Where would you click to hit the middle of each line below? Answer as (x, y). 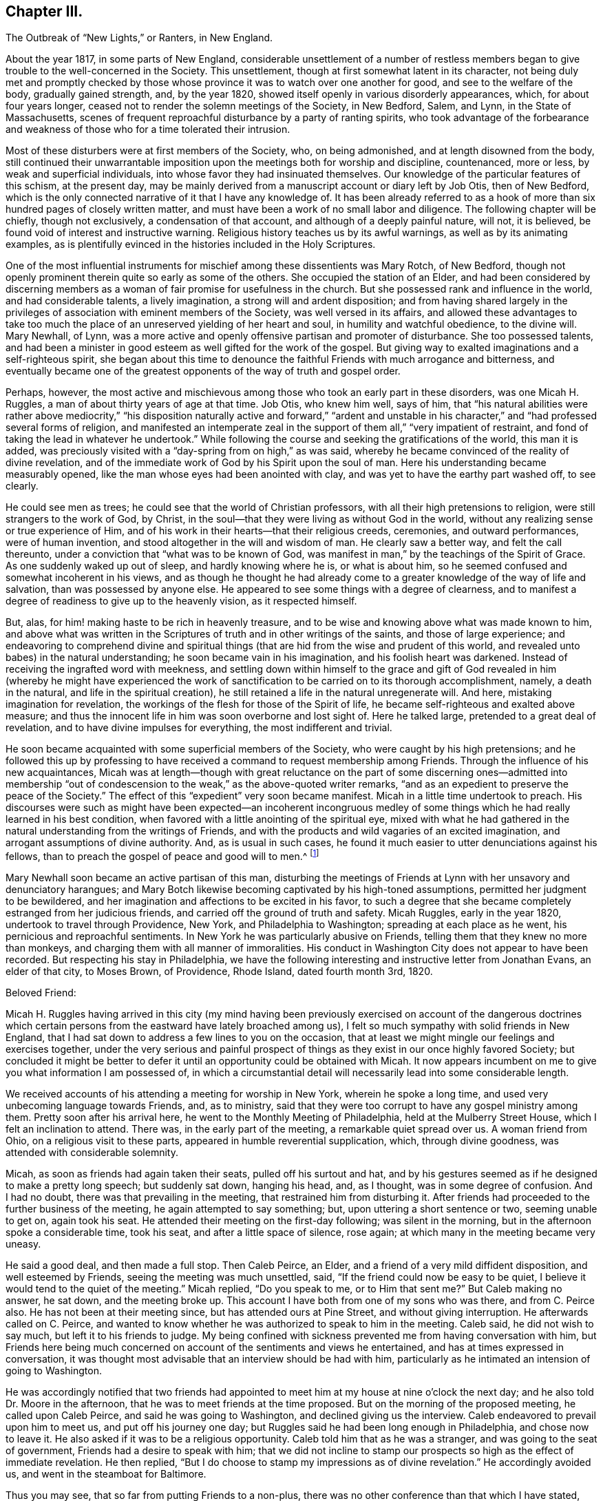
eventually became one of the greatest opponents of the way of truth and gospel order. (203, 371)
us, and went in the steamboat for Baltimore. (106, 1474)
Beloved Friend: (41, 993)
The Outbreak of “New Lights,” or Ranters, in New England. (139, 38)
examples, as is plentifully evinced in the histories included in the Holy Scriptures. (191, 244)
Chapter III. (44, 11)
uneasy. (23, 1244)
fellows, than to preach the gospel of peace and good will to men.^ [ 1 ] (162, 856)
